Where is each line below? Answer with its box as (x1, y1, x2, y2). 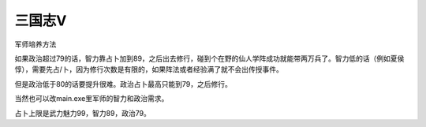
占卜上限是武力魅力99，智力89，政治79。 (14, 108, 151, 118)
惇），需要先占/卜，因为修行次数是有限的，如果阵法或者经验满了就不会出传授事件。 (14, 65, 284, 74)
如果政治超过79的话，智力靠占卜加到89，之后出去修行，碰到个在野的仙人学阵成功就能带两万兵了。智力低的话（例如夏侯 (14, 54, 405, 63)
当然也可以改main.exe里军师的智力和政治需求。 (14, 94, 169, 103)
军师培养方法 (14, 39, 57, 49)
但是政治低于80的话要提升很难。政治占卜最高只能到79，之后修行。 (14, 79, 232, 88)
